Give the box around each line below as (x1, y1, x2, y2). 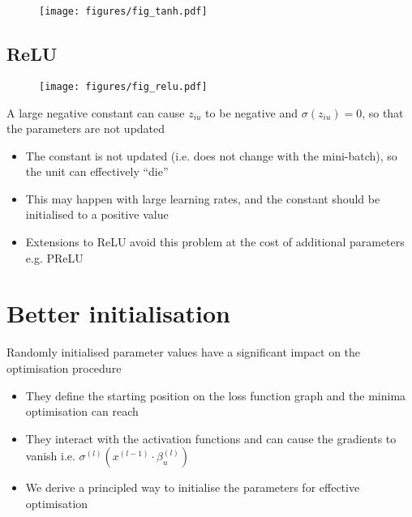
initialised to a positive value (25, 206, 169, 223)
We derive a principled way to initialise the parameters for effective (25, 479, 360, 496)
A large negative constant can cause (6, 104, 185, 121)
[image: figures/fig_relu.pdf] (39, 80, 208, 92)
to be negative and (205, 104, 298, 121)
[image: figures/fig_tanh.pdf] (39, 6, 208, 17)
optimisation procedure (6, 359, 122, 376)
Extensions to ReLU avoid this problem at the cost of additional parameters (25, 233, 405, 250)
